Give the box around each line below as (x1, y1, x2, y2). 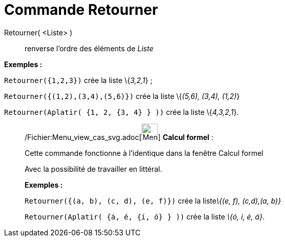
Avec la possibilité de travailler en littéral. (25, 164, 162, 173)
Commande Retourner (4, 1, 158, 18)
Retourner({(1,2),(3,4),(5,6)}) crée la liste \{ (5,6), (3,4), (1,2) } (4, 91, 240, 101)
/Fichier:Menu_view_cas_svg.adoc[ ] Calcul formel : (25, 132, 214, 142)
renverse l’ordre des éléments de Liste (25, 44, 154, 53)
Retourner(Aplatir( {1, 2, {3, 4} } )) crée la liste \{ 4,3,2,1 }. (4, 107, 239, 116)
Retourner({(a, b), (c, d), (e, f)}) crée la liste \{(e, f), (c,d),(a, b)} (25, 196, 281, 205)
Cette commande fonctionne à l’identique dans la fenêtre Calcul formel (25, 148, 263, 157)
